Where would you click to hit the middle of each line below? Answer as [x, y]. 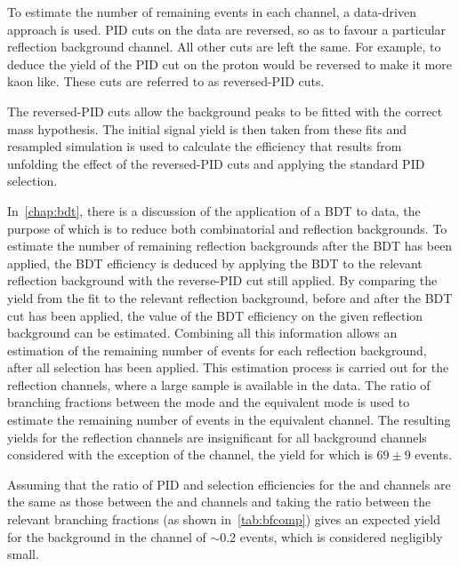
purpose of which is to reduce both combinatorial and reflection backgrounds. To [227, 228]
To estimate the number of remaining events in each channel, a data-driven [212, 12]
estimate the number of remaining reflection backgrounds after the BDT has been [230, 246]
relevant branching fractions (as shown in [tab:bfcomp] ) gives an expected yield [224, 519]
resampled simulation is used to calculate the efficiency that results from [205, 146]
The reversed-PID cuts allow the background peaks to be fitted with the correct [225, 111]
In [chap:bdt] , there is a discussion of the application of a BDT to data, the [214, 210]
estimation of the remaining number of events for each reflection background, [217, 350]
